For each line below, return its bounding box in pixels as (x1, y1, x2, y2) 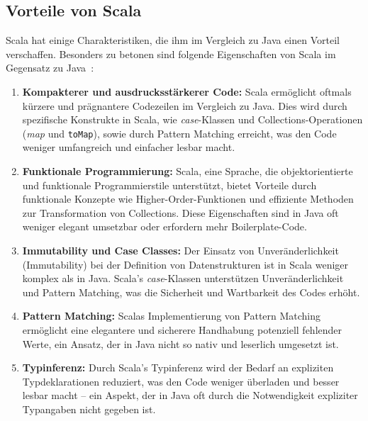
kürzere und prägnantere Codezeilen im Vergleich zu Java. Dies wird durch (22, 98, 347, 113)
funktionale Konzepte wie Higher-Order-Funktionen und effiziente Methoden (22, 191, 354, 206)
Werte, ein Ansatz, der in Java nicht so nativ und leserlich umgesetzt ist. (22, 336, 339, 351)
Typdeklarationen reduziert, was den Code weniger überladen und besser (22, 374, 340, 388)
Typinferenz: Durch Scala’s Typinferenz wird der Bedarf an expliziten (22, 360, 334, 375)
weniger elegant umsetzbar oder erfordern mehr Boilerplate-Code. (22, 219, 307, 234)
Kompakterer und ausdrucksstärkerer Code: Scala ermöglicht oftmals (22, 84, 352, 99)
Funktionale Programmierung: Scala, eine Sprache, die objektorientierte (22, 164, 353, 179)
